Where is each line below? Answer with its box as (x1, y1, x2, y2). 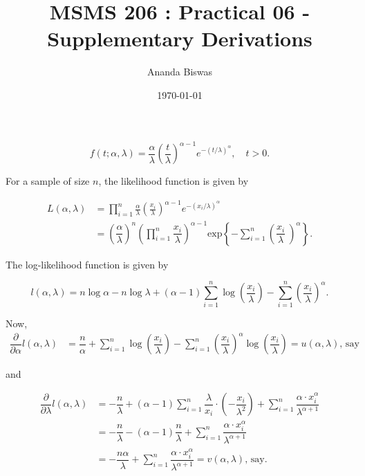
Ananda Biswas (147, 64, 213, 79)
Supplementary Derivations (47, 24, 312, 53)
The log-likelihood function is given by (6, 257, 169, 271)
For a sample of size (6, 174, 90, 187)
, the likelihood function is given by (98, 174, 249, 187)
